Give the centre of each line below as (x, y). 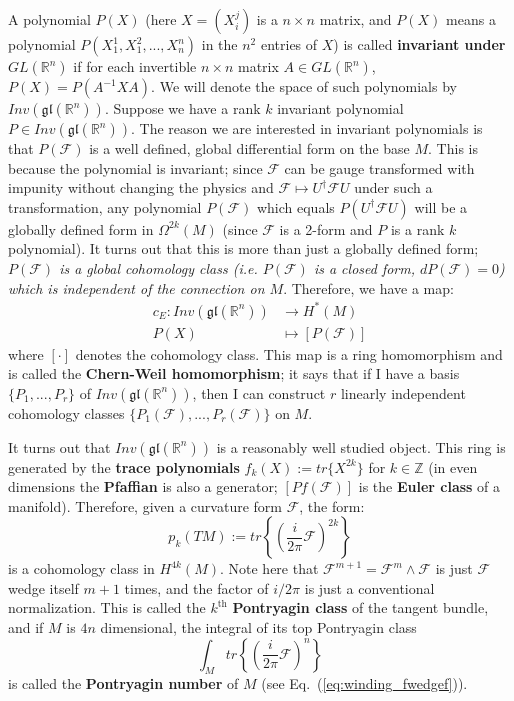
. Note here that (269, 568)
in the (219, 44)
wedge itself (43, 587)
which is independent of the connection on (136, 287)
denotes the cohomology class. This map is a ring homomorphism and (289, 353)
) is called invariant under (419, 44)
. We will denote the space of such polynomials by (304, 86)
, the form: (332, 505)
